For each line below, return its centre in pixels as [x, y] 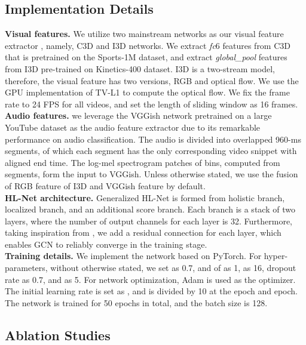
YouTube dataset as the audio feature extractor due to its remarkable [133, 127]
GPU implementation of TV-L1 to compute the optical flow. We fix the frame [147, 92]
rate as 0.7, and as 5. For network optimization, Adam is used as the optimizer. [150, 279]
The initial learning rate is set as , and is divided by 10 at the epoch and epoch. [151, 291]
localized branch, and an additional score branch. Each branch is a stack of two [150, 209]
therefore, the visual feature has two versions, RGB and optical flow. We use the [152, 80]
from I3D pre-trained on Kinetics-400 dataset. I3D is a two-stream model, [140, 68]
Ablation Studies [58, 335]
